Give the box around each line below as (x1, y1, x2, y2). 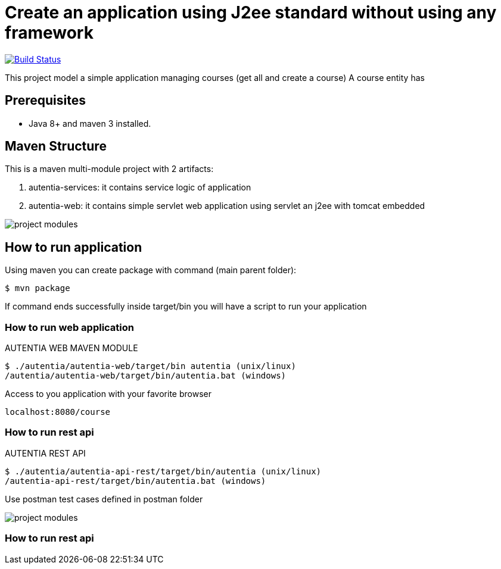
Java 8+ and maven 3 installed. (29, 118, 151, 129)
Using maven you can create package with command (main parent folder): (5, 265, 297, 276)
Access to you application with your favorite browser (5, 389, 211, 399)
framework (5, 23, 94, 43)
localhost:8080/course (5, 407, 111, 417)
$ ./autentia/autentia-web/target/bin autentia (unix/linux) (5, 361, 296, 371)
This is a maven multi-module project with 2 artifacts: (5, 164, 214, 174)
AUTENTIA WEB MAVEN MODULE (5, 343, 138, 354)
